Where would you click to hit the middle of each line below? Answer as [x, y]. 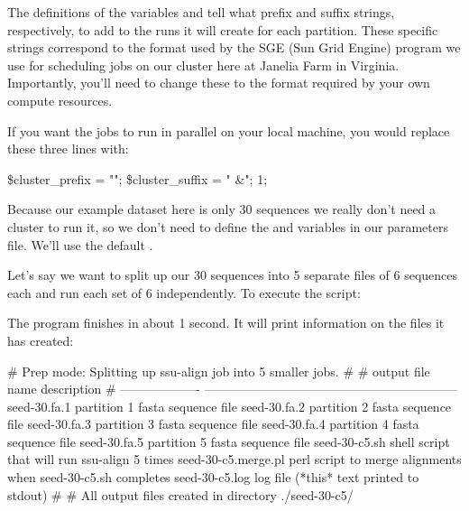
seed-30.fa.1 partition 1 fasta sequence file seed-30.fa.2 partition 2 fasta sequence [230, 406]
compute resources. [60, 100]
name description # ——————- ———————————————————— [232, 389]
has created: [41, 340]
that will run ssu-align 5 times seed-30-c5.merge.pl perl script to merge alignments [234, 459]
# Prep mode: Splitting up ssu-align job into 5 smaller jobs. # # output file [219, 371]
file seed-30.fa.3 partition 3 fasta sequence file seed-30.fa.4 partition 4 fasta [213, 424]
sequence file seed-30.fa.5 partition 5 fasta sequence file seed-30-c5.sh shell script [229, 441]
